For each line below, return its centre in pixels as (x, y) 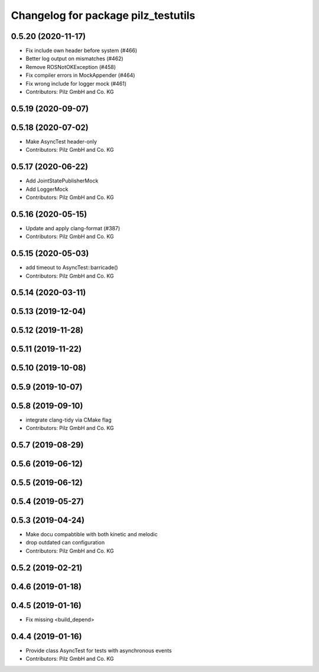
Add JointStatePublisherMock (62, 181)
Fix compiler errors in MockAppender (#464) (80, 75)
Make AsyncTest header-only (61, 141)
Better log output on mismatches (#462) (74, 58)
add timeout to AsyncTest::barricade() (72, 268)
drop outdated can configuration (65, 543)
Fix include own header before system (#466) (82, 51)
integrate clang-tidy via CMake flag (69, 420)
